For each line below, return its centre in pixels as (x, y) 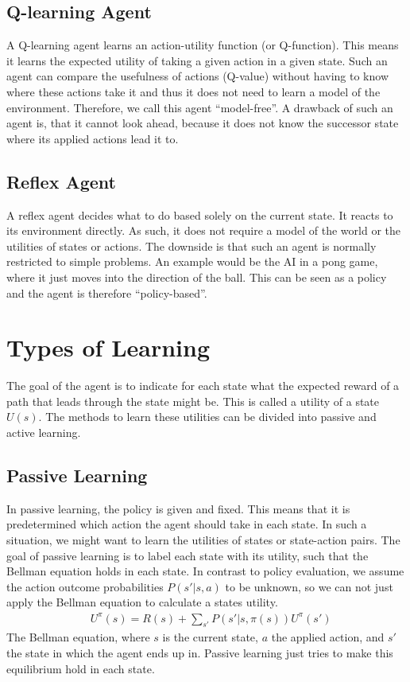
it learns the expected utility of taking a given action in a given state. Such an (197, 60)
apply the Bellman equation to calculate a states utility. (142, 602)
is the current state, (210, 637)
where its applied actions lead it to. (93, 138)
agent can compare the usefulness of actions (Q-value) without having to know (197, 76)
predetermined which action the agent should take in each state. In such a (187, 524)
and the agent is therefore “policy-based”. (107, 292)
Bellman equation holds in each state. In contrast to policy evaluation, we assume (205, 571)
